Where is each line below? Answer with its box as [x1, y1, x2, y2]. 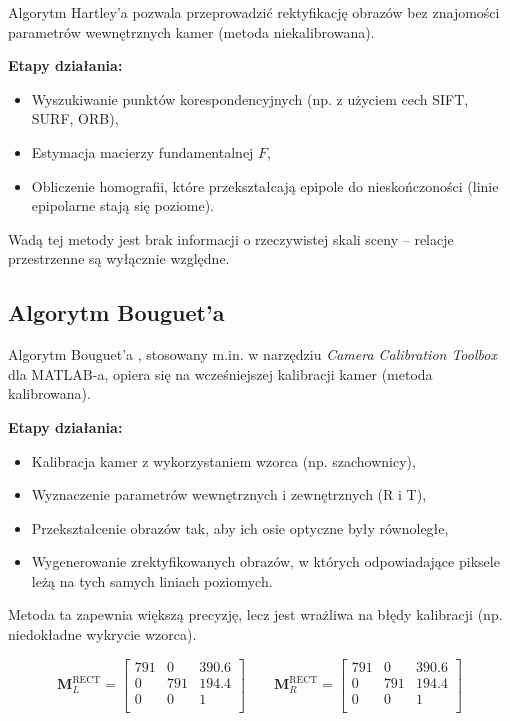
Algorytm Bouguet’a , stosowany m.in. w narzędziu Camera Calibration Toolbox [8, 344, 497, 365]
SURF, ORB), [31, 108, 119, 129]
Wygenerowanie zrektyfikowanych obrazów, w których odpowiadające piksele [31, 551, 500, 572]
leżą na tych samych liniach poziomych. [31, 570, 273, 591]
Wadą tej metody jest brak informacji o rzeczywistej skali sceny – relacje [8, 228, 454, 249]
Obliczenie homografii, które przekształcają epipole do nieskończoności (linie [31, 175, 499, 196]
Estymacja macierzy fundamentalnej [31, 141, 254, 162]
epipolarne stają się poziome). [31, 195, 214, 216]
